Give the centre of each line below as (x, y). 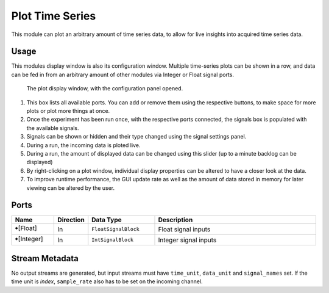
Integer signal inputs (187, 240)
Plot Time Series (54, 16)
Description (175, 220)
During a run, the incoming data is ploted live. (83, 145)
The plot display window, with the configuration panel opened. (105, 89)
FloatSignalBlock (115, 229)
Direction (71, 220)
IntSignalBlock (113, 240)
